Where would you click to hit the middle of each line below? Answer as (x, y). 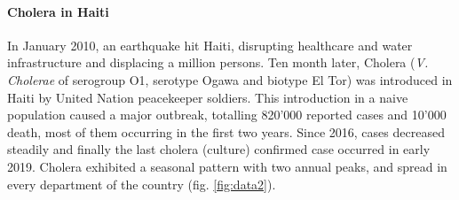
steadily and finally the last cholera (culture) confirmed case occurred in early (219, 149)
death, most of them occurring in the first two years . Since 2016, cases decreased (226, 131)
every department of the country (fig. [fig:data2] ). (142, 184)
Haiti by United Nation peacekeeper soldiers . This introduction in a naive (208, 97)
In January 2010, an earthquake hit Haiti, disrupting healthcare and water (210, 45)
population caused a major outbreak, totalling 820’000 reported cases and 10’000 (227, 115)
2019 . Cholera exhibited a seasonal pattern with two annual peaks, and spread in (227, 166)
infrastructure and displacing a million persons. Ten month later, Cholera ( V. (218, 62)
